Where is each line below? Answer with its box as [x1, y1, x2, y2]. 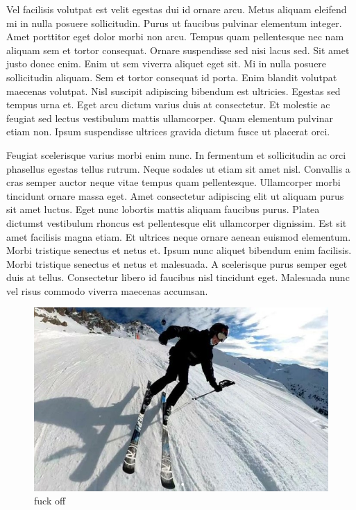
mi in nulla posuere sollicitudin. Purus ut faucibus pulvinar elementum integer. [6, 15, 342, 30]
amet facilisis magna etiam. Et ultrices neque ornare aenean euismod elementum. [6, 229, 351, 244]
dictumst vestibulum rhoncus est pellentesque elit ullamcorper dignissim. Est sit [6, 215, 347, 230]
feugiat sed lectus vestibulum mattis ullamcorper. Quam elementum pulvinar [6, 110, 333, 125]
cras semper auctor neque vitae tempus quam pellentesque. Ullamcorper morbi [6, 175, 341, 189]
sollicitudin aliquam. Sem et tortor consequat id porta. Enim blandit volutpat [6, 69, 337, 84]
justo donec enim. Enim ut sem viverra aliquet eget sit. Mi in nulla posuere [6, 56, 327, 71]
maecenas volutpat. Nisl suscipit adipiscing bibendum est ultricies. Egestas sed [6, 83, 341, 98]
